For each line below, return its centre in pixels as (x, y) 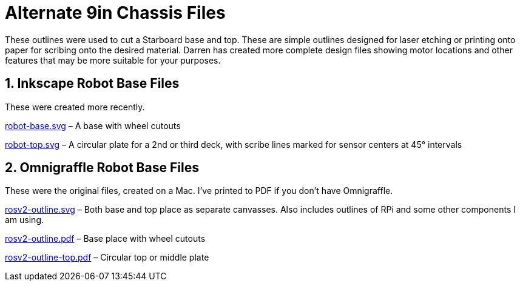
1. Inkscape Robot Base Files (92, 84)
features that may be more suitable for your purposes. (113, 60)
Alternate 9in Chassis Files (115, 13)
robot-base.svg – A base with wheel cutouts (93, 125)
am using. (25, 220)
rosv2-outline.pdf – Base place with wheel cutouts (105, 239)
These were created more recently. (75, 107)
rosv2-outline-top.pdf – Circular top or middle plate (107, 258)
